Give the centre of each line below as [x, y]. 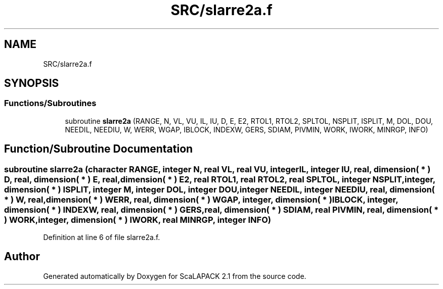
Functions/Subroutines [50, 103]
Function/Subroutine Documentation [99, 149]
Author [22, 257]
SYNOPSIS [32, 83]
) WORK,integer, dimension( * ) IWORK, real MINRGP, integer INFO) [138, 220]
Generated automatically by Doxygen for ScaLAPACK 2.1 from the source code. [175, 276]
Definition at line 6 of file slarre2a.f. [102, 237]
